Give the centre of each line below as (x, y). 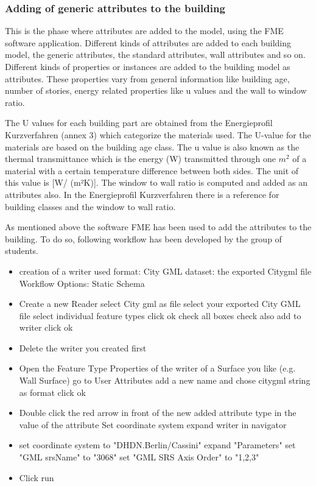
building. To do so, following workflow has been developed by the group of (143, 238)
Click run (37, 477)
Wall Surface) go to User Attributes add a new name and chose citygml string (165, 380)
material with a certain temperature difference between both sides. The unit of (152, 170)
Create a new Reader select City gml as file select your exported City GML (160, 304)
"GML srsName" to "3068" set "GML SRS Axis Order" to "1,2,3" (139, 457)
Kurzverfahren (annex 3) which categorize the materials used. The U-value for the (158, 134)
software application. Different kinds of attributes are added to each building (148, 42)
